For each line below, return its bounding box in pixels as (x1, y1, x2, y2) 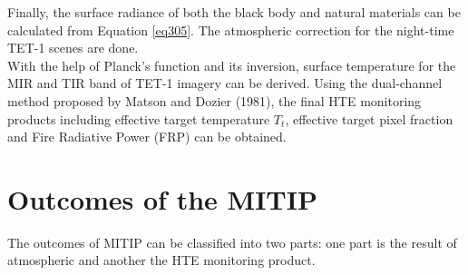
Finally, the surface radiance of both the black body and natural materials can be (7, 3, 461, 21)
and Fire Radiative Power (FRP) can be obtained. (7, 127, 287, 146)
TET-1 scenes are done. (7, 38, 139, 57)
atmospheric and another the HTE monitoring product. (7, 250, 316, 270)
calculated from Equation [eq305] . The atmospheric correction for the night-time (7, 20, 454, 39)
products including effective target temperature (7, 109, 270, 128)
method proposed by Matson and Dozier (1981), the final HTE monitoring (7, 91, 422, 110)
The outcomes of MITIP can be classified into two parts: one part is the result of (7, 232, 457, 251)
